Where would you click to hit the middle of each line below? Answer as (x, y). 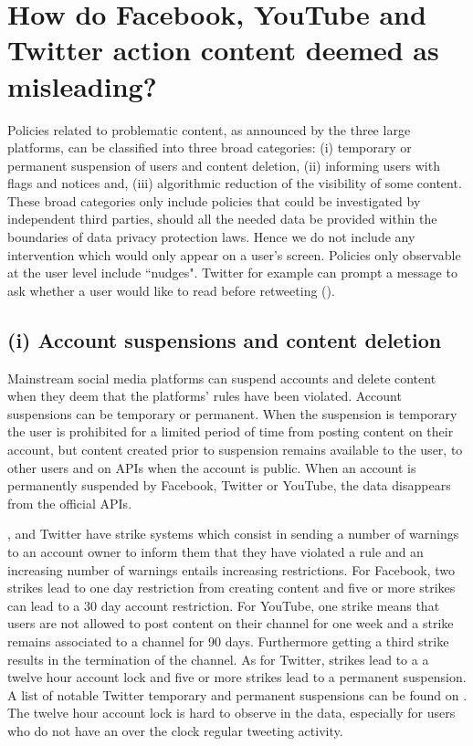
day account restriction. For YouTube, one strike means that (270, 605)
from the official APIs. (70, 503)
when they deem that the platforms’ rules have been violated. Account (205, 396)
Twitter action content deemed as (223, 50)
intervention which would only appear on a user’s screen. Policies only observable (234, 254)
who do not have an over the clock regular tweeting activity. (175, 730)
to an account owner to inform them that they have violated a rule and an (215, 551)
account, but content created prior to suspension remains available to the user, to (235, 450)
